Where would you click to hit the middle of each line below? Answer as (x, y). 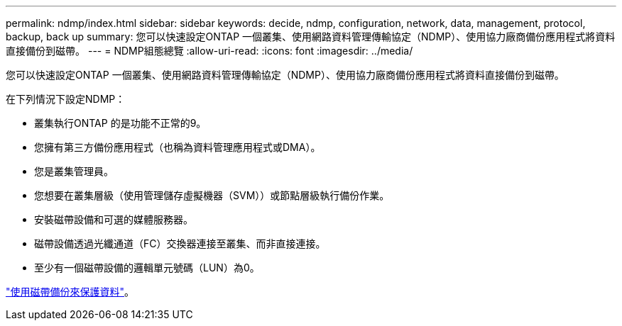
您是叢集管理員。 (74, 171)
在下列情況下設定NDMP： (66, 99)
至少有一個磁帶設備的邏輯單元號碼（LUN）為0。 (147, 268)
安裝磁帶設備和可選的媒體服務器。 (114, 219)
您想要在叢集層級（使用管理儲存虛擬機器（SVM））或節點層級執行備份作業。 (212, 195)
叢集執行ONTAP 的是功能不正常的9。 (120, 123)
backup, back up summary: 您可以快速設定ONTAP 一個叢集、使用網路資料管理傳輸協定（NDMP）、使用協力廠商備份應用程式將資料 (311, 36)
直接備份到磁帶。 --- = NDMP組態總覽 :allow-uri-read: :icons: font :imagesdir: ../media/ (209, 51)
